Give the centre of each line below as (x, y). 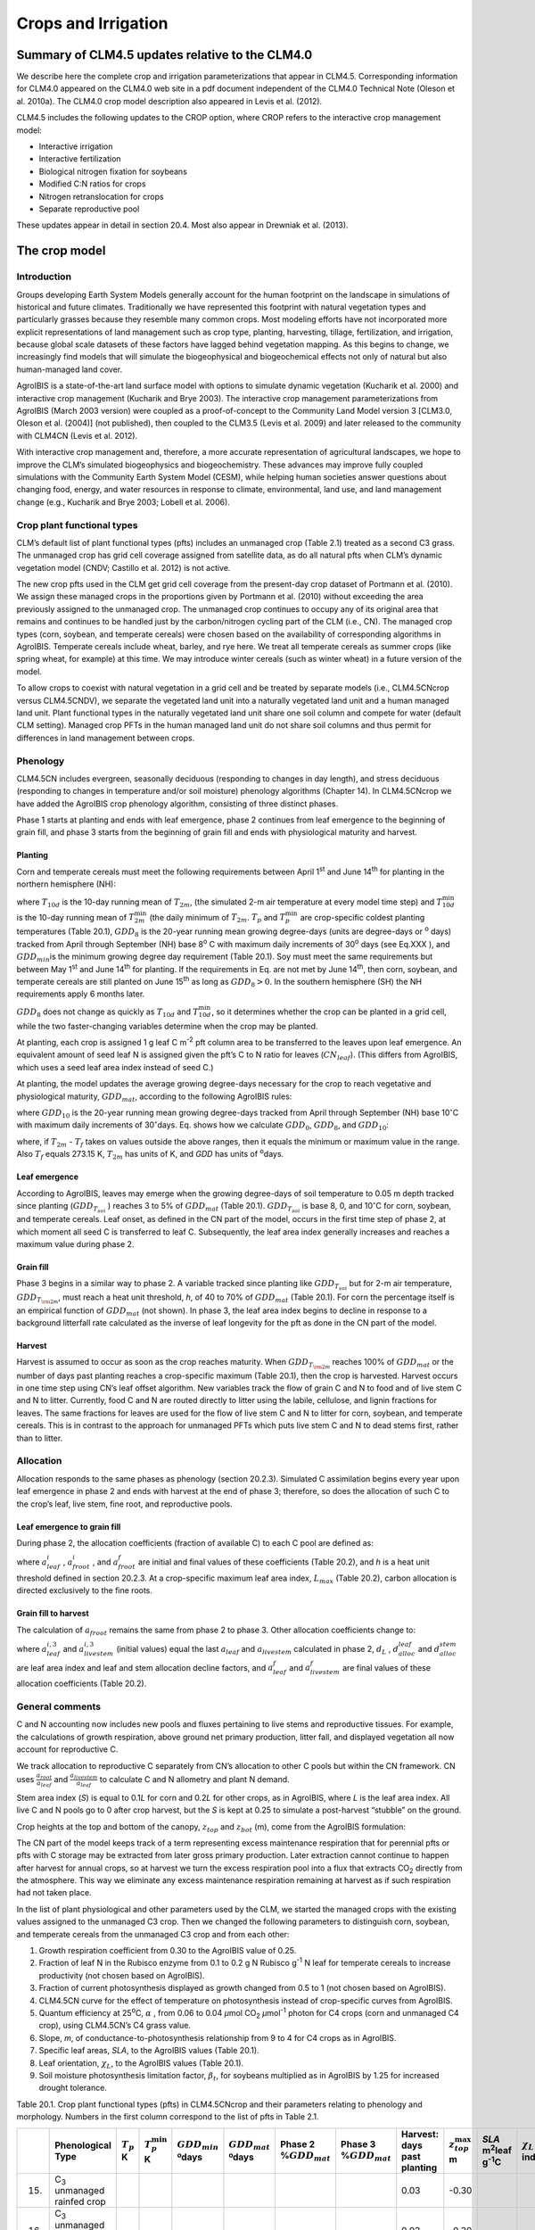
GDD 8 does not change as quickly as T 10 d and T (108, 1012)
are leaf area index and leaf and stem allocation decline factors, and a (145, 1667)
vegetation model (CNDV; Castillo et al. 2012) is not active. (123, 567)
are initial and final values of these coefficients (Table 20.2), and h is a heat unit (284, 1562)
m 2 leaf (497, 2150)
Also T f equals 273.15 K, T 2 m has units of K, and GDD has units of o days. (150, 1154)
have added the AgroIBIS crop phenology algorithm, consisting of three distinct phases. (177, 804)
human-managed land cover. (70, 369)
